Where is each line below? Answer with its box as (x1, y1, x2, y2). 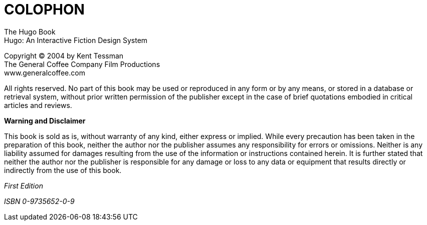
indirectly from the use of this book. (4, 165, 122, 174)
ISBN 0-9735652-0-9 (4, 196, 75, 205)
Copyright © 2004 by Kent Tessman (4, 51, 124, 60)
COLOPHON (4, 1, 85, 18)
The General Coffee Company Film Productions (4, 59, 160, 68)
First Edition (4, 181, 43, 190)
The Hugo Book (4, 27, 56, 36)
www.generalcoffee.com (4, 68, 85, 77)
